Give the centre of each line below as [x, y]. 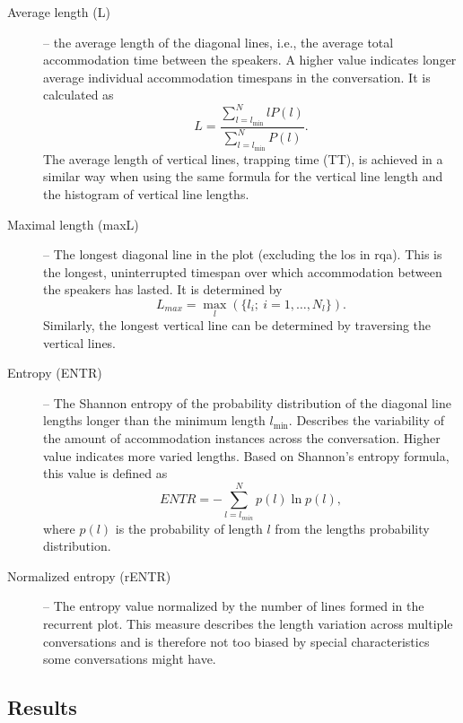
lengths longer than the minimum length [154, 420]
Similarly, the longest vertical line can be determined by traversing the [237, 325]
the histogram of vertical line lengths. [146, 193]
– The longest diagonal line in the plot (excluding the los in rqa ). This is [243, 254]
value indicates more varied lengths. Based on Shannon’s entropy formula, [246, 455]
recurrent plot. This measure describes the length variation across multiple [248, 623]
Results [42, 707]
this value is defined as [105, 473]
